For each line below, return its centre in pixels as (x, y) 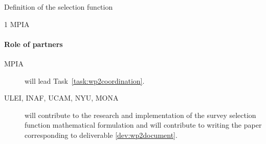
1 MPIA (17, 24)
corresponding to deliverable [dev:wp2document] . (101, 135)
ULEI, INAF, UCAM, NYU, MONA (61, 98)
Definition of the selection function (59, 7)
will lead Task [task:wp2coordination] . (85, 80)
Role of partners (34, 44)
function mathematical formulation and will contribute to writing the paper (143, 125)
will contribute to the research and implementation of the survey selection (140, 115)
